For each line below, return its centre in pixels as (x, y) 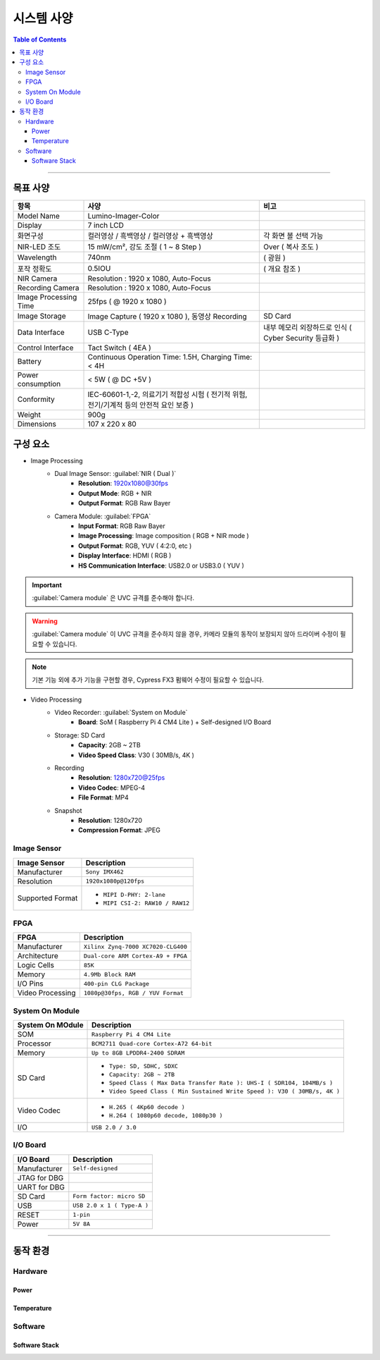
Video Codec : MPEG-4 (112, 788)
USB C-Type (108, 333)
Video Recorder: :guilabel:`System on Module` (121, 713)
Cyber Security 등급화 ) (302, 338)
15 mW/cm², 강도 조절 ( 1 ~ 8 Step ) (145, 247)
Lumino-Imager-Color (123, 216)
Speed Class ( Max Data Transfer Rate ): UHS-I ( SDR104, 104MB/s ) (221, 1083)
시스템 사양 (43, 18)
